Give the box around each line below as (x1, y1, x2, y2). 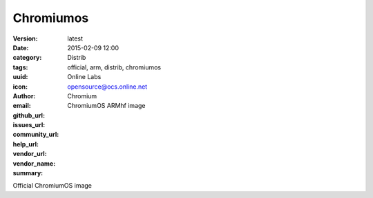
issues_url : (12, 121, 46, 129)
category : (12, 54, 42, 62)
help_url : (12, 140, 39, 148)
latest (67, 34, 83, 43)
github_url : (12, 111, 45, 120)
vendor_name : (12, 159, 56, 168)
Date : (12, 43, 29, 52)
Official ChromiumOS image (12, 181, 93, 190)
